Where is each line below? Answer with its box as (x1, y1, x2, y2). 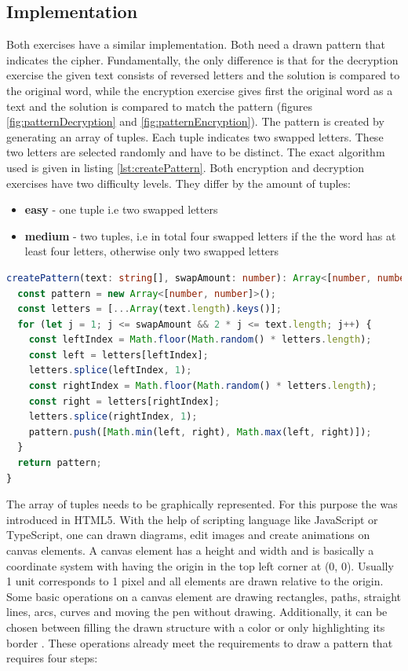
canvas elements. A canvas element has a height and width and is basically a (6, 542, 374, 559)
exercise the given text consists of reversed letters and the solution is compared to (6, 67, 400, 83)
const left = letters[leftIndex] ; (28, 349, 209, 361)
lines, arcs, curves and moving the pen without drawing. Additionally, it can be (6, 603, 388, 620)
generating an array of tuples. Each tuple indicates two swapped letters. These (6, 128, 384, 145)
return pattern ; (17, 457, 102, 469)
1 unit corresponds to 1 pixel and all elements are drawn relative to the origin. (6, 573, 384, 589)
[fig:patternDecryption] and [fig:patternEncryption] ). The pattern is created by (6, 113, 384, 130)
